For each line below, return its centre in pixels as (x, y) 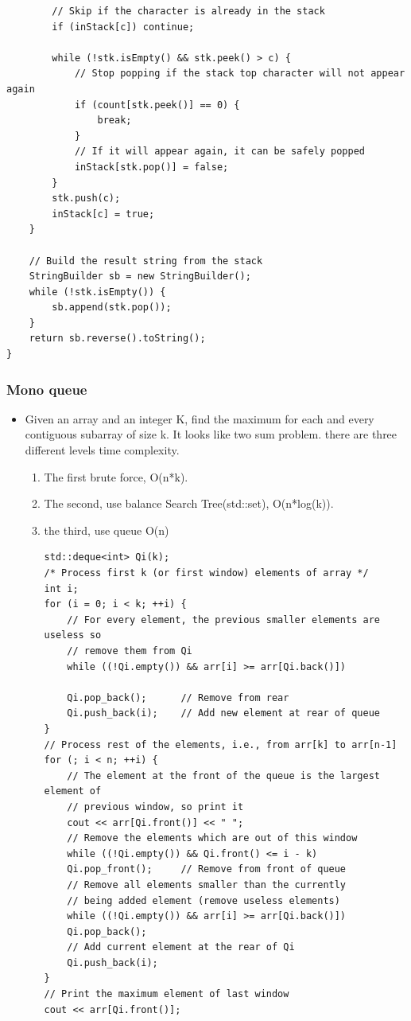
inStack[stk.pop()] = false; (151, 167)
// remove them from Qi (130, 651)
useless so (73, 635)
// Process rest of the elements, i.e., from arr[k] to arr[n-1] (221, 744)
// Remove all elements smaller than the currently (207, 885)
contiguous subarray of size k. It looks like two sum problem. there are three (211, 434)
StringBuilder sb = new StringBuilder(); (140, 277)
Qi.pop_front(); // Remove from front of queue (207, 869)
